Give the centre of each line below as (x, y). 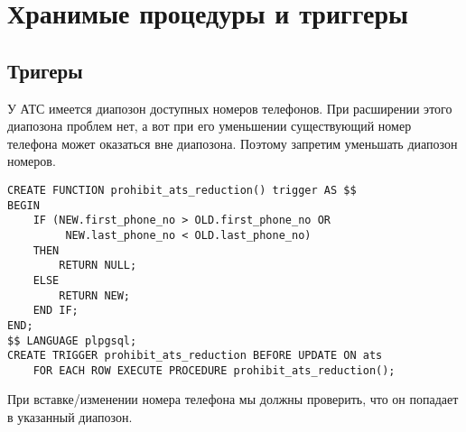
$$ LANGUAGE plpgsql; (72, 340)
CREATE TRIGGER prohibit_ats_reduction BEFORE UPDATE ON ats (195, 356)
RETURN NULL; (98, 266)
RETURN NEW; (95, 295)
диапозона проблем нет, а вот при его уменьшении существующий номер (210, 126)
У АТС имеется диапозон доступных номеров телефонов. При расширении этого (230, 108)
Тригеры (45, 70)
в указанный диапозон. (70, 417)
